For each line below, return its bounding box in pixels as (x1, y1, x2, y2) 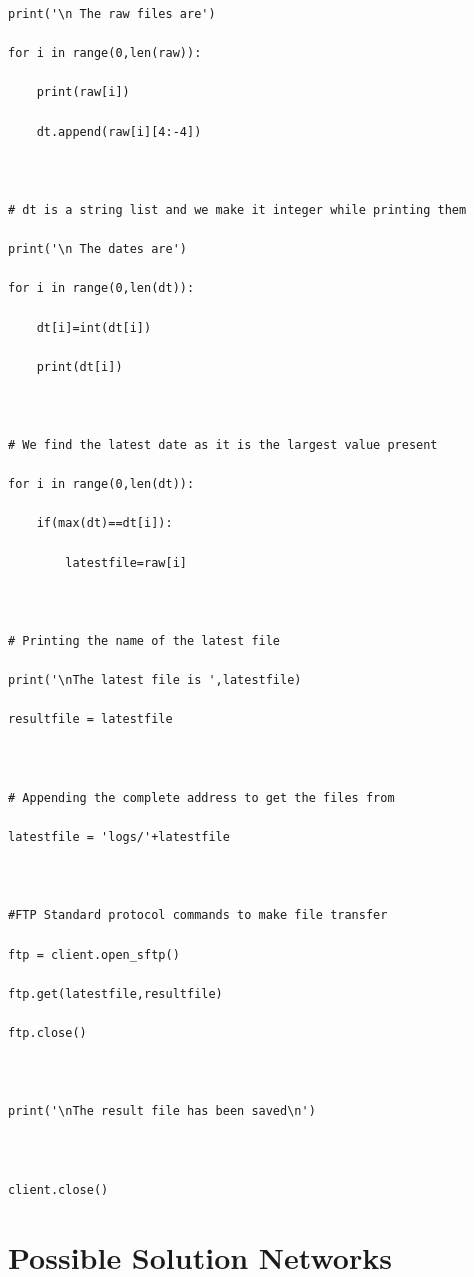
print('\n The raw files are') (8, 7, 216, 21)
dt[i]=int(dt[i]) (36, 320, 152, 335)
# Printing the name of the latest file (8, 634, 281, 648)
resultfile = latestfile (8, 712, 173, 727)
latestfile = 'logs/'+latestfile (8, 829, 230, 844)
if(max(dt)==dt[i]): (36, 516, 173, 531)
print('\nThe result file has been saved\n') (8, 1104, 316, 1119)
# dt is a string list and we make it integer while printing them (8, 202, 467, 217)
